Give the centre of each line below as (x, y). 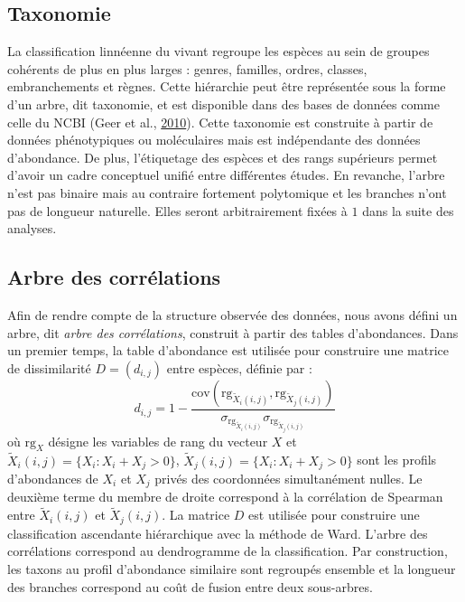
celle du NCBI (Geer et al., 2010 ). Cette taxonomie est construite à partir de (220, 122)
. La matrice (196, 515)
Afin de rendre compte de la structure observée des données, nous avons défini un (232, 314)
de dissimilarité (49, 367)
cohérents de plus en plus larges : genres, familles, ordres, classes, (187, 68)
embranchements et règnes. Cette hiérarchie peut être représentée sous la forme (227, 86)
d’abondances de (53, 478)
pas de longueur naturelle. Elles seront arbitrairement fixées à (177, 210)
